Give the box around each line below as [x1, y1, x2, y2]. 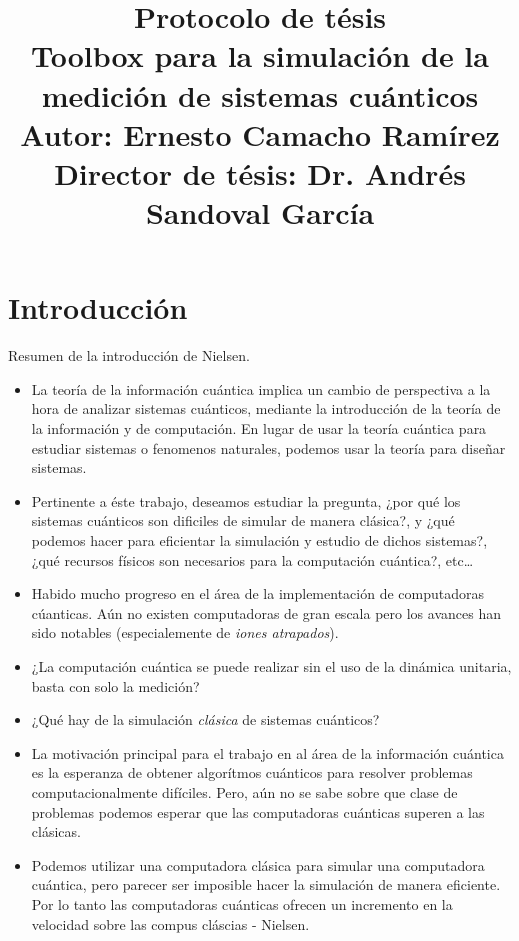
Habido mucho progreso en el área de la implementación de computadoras [31, 583, 484, 604]
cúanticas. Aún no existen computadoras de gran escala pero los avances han [31, 602, 501, 623]
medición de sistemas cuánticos [41, 74, 479, 115]
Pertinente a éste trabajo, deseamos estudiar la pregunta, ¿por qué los [31, 490, 461, 511]
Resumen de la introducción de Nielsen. [8, 345, 250, 366]
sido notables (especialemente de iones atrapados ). [31, 622, 339, 643]
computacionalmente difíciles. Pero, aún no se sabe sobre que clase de [31, 781, 458, 802]
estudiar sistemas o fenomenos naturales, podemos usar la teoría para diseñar [31, 437, 506, 458]
